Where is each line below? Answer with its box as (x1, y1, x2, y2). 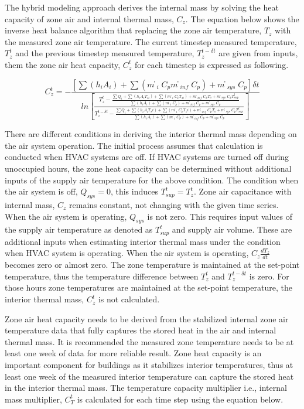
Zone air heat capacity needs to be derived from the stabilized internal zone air (5, 312, 289, 325)
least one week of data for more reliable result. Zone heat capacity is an (5, 347, 262, 359)
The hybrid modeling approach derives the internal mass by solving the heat (5, 1, 279, 13)
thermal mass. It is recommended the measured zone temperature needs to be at (5, 335, 294, 347)
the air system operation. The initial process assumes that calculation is (5, 139, 263, 151)
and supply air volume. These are (172, 223, 292, 236)
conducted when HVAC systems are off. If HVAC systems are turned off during (5, 151, 289, 163)
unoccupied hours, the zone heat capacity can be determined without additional (5, 162, 292, 175)
